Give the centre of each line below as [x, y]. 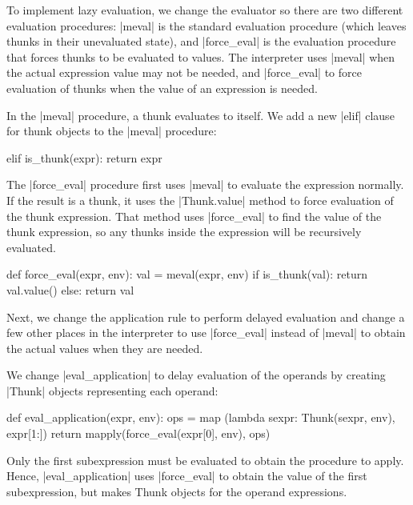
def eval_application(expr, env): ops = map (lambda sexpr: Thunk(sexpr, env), [201, 417]
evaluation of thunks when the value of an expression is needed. [162, 88]
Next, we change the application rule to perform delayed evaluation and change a [206, 317]
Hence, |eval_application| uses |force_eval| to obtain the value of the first [187, 476]
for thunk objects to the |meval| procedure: [112, 131]
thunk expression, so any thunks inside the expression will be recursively [184, 232]
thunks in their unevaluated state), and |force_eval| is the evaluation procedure [201, 41]
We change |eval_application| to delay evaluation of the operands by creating [196, 375]
